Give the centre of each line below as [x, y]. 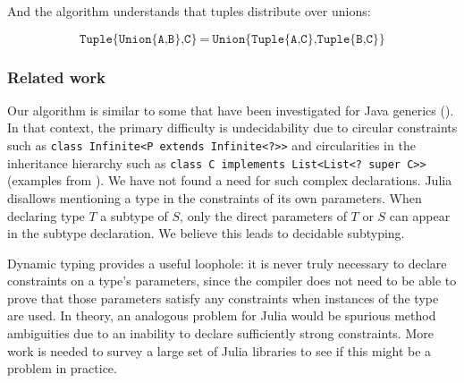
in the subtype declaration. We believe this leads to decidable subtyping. [206, 233]
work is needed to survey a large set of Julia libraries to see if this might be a [219, 350]
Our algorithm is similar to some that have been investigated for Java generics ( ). [231, 110]
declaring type [46, 215]
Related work [56, 77]
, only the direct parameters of [263, 215]
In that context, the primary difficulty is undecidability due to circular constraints [232, 128]
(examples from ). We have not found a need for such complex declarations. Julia [230, 180]
